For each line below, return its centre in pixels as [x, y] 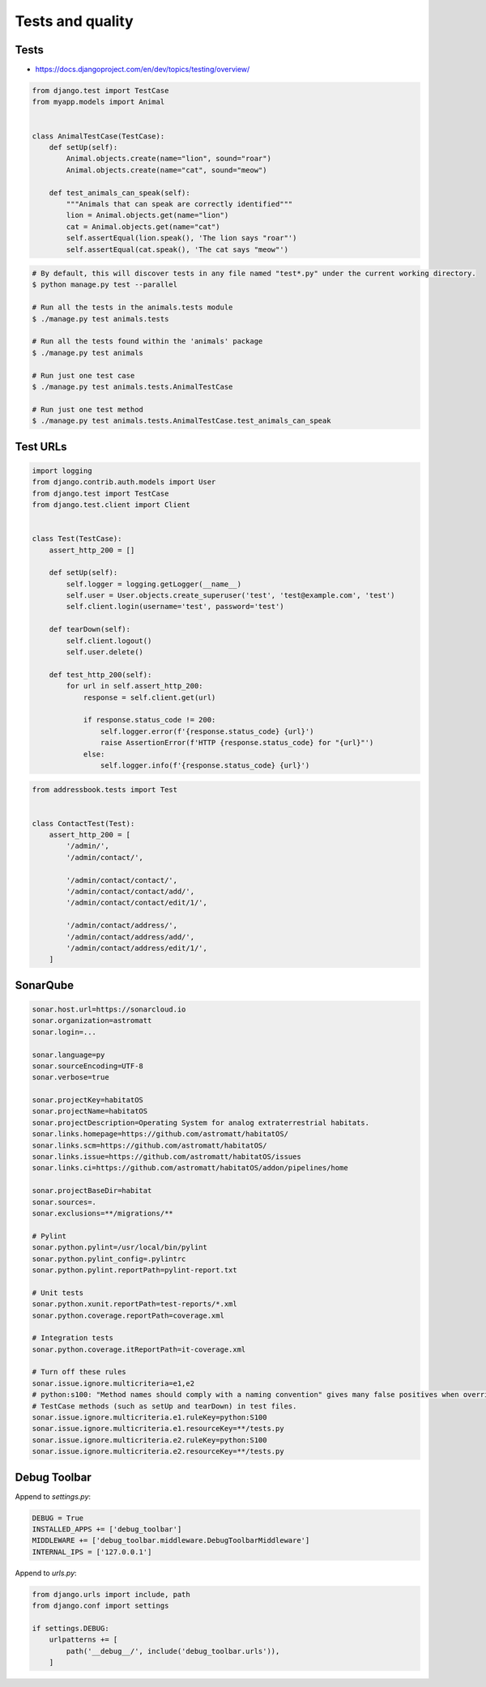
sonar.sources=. [64, 1202]
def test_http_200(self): [100, 675]
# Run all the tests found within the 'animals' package [147, 341]
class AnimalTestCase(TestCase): [98, 136]
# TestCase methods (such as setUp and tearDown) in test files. [164, 1406]
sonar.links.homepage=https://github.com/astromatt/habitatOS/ [160, 1134]
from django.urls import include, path [111, 1594]
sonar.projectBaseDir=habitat [92, 1191]
